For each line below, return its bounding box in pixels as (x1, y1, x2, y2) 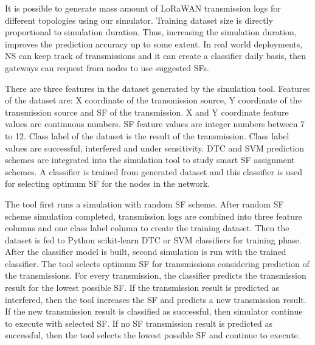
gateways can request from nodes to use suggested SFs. (5, 61, 209, 74)
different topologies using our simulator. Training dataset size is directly (5, 13, 273, 26)
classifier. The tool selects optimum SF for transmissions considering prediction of (5, 257, 310, 270)
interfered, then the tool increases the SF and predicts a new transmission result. (5, 293, 306, 305)
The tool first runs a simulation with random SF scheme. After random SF (5, 197, 284, 210)
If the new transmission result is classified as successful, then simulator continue (5, 305, 303, 318)
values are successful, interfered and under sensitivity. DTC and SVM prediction (5, 141, 305, 154)
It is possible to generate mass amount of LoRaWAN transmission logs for (5, 2, 281, 14)
